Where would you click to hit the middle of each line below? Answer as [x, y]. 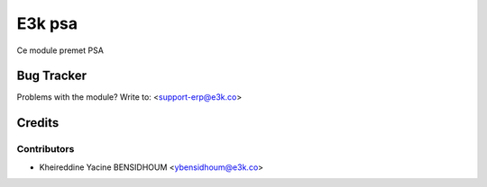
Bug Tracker [52, 76]
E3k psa [47, 23]
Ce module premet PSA [60, 50]
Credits [38, 123]
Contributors [46, 149]
